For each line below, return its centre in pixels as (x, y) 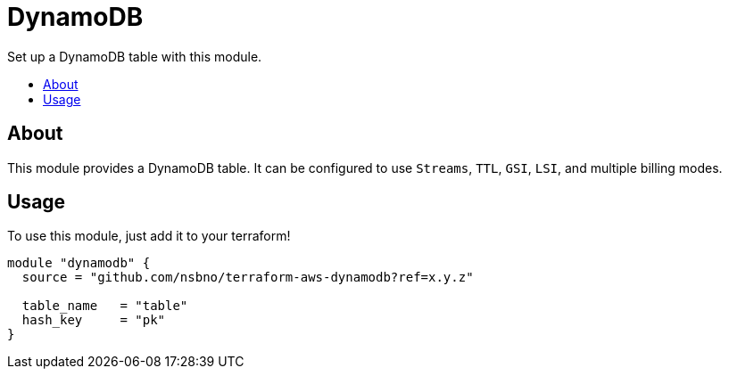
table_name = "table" (105, 306)
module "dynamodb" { (79, 263)
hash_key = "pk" (94, 320)
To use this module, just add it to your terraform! (149, 236)
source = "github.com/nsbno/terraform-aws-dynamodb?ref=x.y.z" (248, 278)
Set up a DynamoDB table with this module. (135, 56)
